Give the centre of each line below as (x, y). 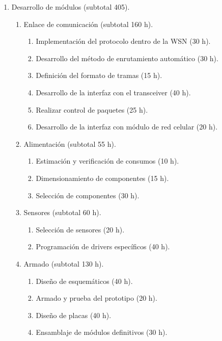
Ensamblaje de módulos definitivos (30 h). (102, 332)
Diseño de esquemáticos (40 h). (84, 281)
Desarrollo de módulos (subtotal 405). (71, 7)
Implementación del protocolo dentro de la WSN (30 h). (123, 41)
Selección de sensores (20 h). (80, 229)
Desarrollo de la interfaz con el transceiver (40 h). (113, 92)
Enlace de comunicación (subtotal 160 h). (88, 24)
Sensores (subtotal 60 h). (62, 212)
